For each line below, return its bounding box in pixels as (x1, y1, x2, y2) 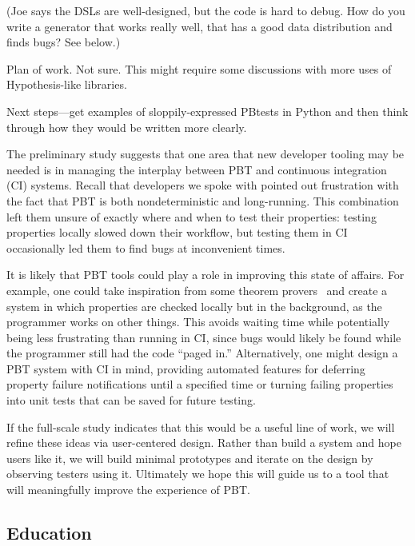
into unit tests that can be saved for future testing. (6, 392, 256, 409)
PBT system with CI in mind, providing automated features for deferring (6, 360, 365, 377)
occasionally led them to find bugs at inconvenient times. (6, 239, 285, 256)
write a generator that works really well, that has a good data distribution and (6, 18, 393, 34)
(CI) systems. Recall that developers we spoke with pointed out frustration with (6, 177, 399, 193)
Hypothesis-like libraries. (6, 76, 127, 93)
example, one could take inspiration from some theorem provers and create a (6, 281, 388, 298)
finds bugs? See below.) (6, 34, 121, 50)
